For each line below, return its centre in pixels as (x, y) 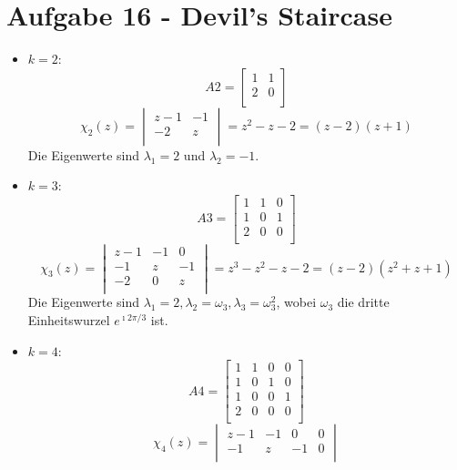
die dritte (363, 302)
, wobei (296, 302)
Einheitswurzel (69, 319)
